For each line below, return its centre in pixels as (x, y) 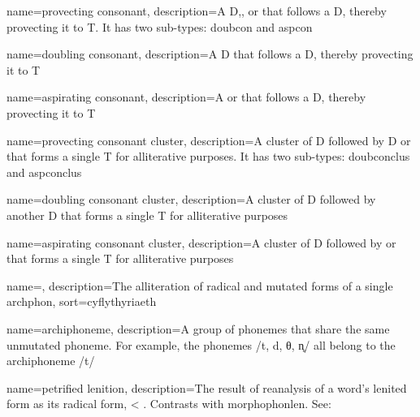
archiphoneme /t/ (51, 361)
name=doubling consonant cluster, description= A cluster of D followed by (191, 199)
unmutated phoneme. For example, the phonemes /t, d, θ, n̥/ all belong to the (201, 344)
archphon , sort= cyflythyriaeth (82, 301)
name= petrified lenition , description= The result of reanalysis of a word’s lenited (207, 387)
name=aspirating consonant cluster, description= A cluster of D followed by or (201, 242)
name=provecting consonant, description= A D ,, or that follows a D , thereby (197, 11)
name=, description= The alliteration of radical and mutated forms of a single (200, 285)
